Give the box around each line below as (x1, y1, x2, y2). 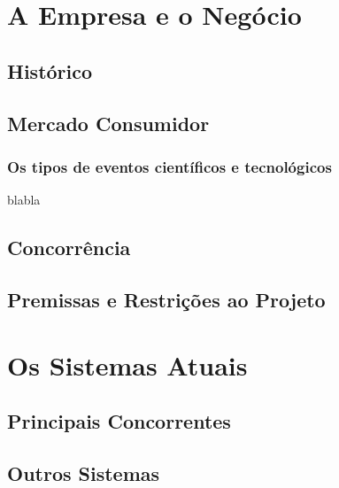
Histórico (7, 57, 93, 84)
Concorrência (7, 234, 131, 261)
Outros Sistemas (7, 459, 160, 486)
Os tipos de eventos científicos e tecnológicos (7, 155, 332, 177)
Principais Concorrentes (7, 407, 231, 435)
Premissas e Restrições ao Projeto (7, 285, 326, 313)
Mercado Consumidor (7, 109, 210, 136)
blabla (7, 190, 41, 209)
